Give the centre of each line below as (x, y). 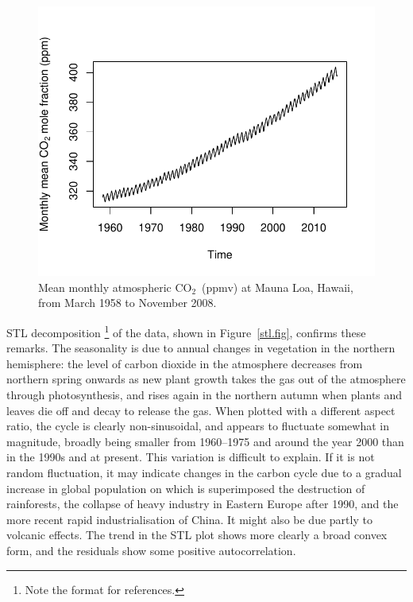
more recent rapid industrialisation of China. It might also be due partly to (189, 519)
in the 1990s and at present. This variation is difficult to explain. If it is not (191, 457)
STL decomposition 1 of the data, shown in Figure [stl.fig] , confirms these (186, 331)
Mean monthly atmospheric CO (115, 287)
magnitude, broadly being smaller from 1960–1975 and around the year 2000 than (205, 441)
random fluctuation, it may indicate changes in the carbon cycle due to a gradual (204, 472)
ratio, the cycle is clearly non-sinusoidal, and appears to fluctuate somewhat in (198, 426)
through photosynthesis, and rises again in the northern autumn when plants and (205, 394)
